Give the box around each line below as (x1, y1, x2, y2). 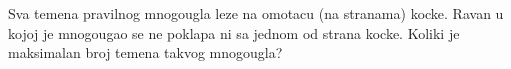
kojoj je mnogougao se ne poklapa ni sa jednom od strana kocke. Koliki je (8, 22, 460, 43)
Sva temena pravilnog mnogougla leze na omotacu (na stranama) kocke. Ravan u (8, 3, 504, 23)
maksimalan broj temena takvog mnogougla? (8, 42, 283, 63)
